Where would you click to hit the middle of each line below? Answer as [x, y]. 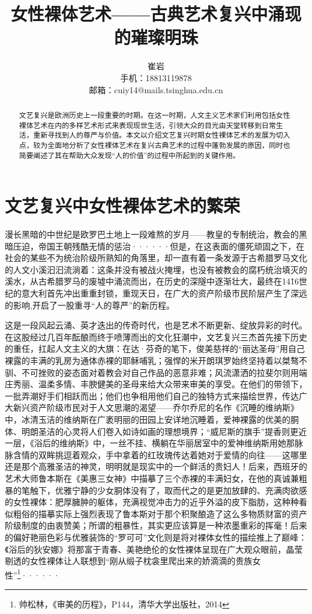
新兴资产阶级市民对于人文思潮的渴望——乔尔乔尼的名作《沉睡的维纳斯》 [156, 407]
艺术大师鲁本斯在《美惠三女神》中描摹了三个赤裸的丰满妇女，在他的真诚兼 [152, 478]
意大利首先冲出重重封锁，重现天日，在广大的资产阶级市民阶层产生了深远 [164, 293]
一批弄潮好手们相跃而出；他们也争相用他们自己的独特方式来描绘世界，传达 [152, 395]
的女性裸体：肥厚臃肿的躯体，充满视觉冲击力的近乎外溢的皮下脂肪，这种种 [152, 502]
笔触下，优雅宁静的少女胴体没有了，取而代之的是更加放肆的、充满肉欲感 [164, 490]
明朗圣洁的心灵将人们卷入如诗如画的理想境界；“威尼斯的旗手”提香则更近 [164, 431]
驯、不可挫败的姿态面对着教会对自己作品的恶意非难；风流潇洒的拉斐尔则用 [152, 372]
